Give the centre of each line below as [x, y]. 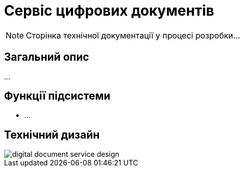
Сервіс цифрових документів [109, 11]
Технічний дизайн [52, 135]
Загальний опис [47, 57]
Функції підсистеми [57, 96]
